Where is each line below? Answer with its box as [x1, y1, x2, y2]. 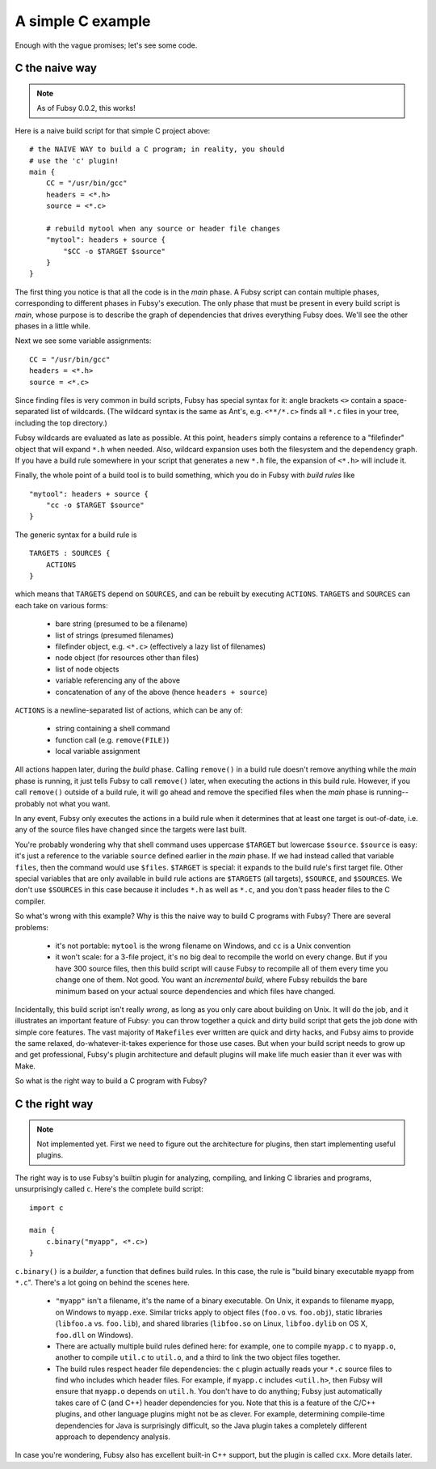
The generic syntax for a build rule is [15, 530, 137, 540]
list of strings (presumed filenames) [55, 630, 174, 640]
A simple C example [15, 12, 151, 30]
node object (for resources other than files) [55, 653, 199, 663]
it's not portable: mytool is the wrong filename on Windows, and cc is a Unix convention [55, 941, 351, 950]
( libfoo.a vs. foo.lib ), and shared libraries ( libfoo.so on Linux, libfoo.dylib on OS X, [55, 1319, 368, 1328]
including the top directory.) [15, 417, 108, 428]
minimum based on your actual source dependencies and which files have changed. [55, 986, 336, 996]
